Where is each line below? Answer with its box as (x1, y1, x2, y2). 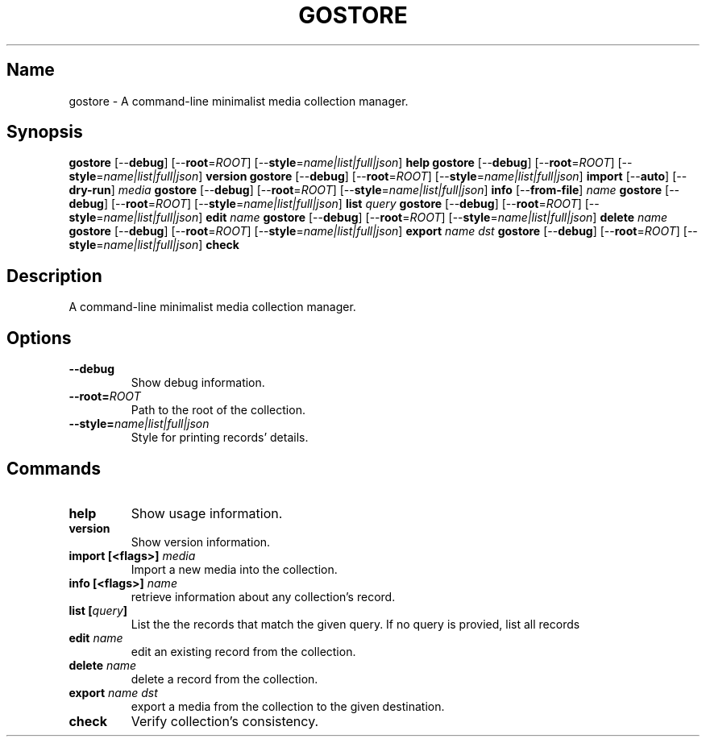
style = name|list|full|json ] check (69, 238, 239, 252)
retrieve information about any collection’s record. (131, 589, 396, 604)
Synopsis (6, 122, 83, 143)
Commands (6, 458, 102, 479)
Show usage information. (131, 504, 283, 521)
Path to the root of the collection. (131, 403, 305, 417)
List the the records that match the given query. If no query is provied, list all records (131, 616, 580, 631)
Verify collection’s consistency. (131, 712, 319, 729)
